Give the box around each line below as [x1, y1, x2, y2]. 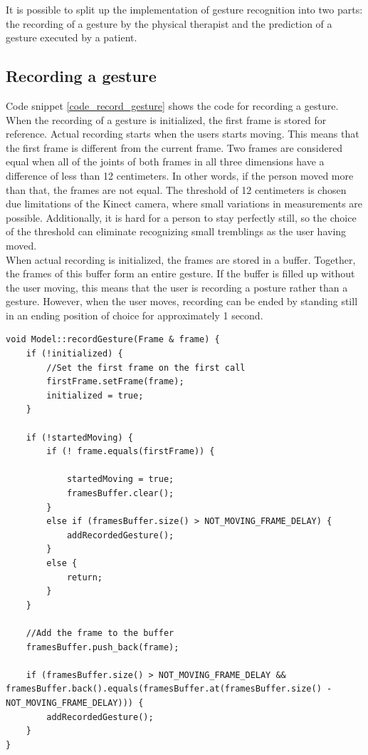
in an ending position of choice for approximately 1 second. [6, 307, 263, 322]
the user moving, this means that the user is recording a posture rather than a [6, 279, 348, 294]
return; [66, 572, 103, 582]
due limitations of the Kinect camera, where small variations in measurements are [6, 196, 363, 211]
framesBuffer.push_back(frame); [26, 642, 179, 652]
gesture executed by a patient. [6, 30, 137, 45]
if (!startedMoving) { [26, 432, 133, 443]
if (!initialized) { [26, 349, 123, 359]
